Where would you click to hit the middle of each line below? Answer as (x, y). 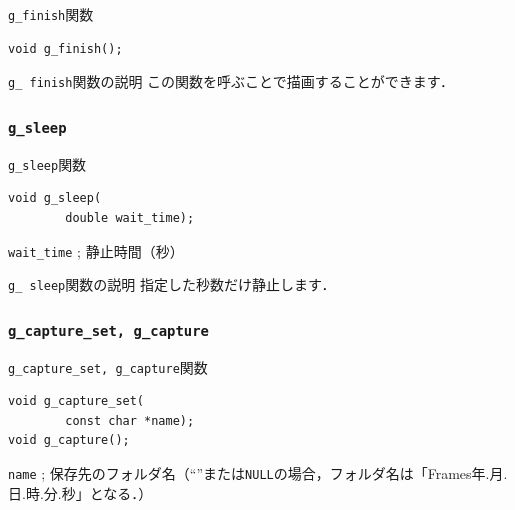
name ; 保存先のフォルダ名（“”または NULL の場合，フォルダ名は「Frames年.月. (258, 473)
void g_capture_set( (76, 401)
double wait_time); (130, 217)
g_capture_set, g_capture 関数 (108, 366)
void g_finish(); (65, 48)
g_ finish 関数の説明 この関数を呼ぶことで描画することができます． (231, 81)
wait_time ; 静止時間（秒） (96, 250)
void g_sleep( (55, 198)
